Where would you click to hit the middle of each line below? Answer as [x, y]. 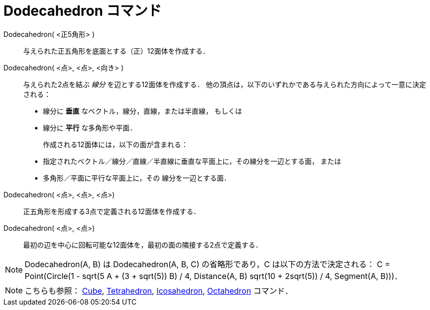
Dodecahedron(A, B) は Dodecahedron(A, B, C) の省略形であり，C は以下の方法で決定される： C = [207, 264]
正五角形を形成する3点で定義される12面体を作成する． [112, 211]
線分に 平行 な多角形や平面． [90, 127]
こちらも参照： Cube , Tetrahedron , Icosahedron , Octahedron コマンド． [159, 291]
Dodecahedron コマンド [83, 11]
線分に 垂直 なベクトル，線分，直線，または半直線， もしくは [143, 111]
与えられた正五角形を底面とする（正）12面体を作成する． [116, 51]
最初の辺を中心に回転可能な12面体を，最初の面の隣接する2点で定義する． [143, 245]
